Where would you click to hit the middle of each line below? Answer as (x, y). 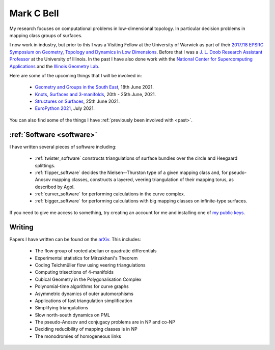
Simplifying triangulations (62, 308)
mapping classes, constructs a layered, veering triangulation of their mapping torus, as (143, 180)
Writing (22, 227)
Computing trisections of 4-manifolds (74, 272)
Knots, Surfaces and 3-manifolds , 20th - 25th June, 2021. (95, 94)
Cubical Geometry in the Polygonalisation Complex (88, 279)
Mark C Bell (34, 13)
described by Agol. (55, 187)
